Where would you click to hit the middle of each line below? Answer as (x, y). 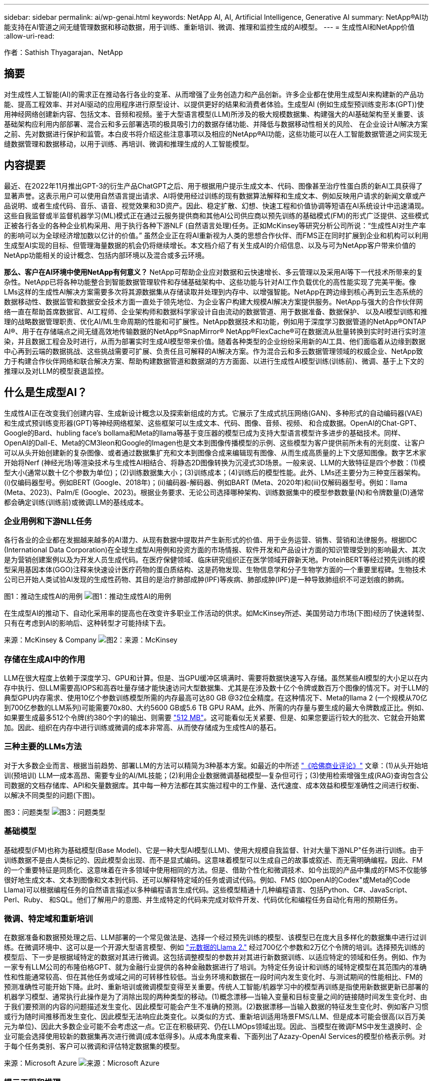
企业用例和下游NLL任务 (48, 521)
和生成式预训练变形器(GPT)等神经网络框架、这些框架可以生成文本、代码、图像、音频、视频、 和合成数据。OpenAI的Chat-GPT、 (213, 423)
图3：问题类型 (27, 812)
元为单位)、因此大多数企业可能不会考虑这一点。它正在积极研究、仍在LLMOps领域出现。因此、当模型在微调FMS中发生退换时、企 (213, 1027)
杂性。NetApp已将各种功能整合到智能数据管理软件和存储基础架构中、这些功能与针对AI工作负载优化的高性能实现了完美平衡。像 (210, 282)
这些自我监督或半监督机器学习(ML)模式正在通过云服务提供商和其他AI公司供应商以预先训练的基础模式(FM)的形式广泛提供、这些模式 (216, 215)
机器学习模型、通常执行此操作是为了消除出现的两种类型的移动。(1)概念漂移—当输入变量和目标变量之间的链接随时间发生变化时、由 (216, 997)
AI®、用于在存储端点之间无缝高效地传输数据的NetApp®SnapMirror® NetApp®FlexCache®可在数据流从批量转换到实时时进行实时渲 (215, 331)
